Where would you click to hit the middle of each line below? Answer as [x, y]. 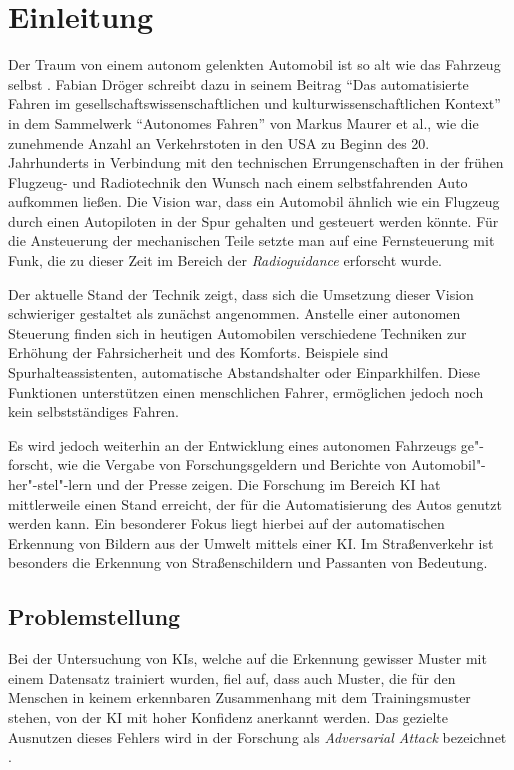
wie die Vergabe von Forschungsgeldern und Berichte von [232, 464]
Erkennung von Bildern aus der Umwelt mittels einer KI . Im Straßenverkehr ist [251, 542]
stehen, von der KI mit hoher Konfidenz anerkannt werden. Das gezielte [228, 716]
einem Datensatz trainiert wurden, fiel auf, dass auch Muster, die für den [232, 677]
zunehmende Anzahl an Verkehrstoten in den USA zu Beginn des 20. [219, 142]
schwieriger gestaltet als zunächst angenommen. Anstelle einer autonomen [234, 313]
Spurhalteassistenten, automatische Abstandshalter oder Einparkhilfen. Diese [244, 372]
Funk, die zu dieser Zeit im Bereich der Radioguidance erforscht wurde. [225, 260]
